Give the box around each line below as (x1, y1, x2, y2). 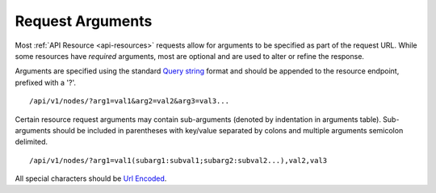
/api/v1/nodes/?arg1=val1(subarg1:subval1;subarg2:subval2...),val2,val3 (29, 156, 328, 165)
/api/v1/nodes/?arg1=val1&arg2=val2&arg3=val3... (29, 97, 230, 106)
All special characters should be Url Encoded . (15, 174, 167, 183)
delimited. (15, 137, 48, 147)
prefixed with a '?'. (15, 78, 77, 87)
